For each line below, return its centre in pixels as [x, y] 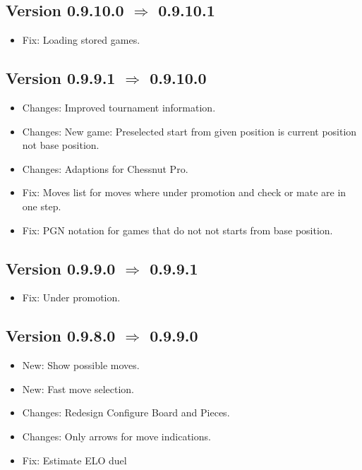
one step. [42, 206]
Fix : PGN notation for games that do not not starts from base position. [177, 230]
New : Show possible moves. [81, 365]
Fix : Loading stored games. [81, 40]
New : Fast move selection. [78, 388]
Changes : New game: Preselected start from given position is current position [189, 131]
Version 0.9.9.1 [61, 78]
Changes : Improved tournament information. [119, 107]
